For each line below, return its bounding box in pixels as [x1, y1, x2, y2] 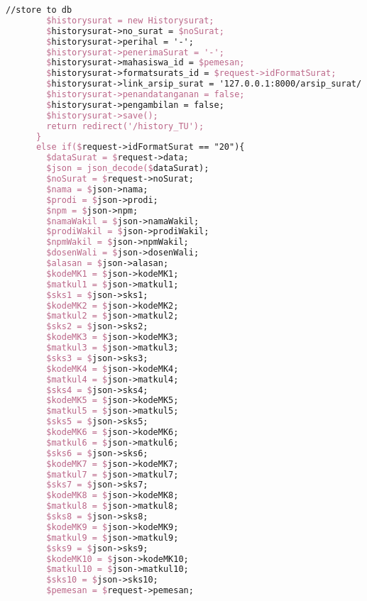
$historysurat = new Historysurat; [46, 15, 214, 26]
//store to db [6, 5, 72, 15]
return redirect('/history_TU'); [46, 121, 204, 131]
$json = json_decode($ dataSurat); [46, 163, 209, 174]
